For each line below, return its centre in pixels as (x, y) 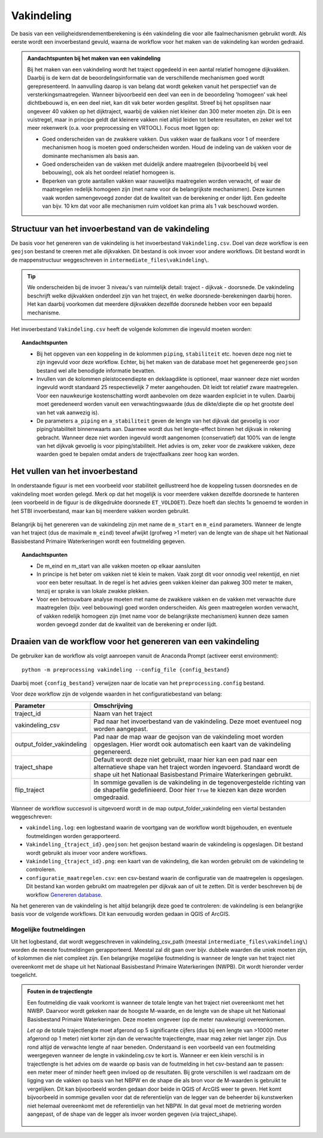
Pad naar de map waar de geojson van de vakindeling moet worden (189, 736)
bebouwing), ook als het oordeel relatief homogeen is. (109, 172)
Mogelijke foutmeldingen (48, 930)
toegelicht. (24, 975)
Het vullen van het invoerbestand (74, 471)
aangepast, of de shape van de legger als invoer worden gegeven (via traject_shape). (132, 1114)
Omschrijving (113, 705)
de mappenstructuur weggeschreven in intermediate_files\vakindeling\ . (110, 260)
